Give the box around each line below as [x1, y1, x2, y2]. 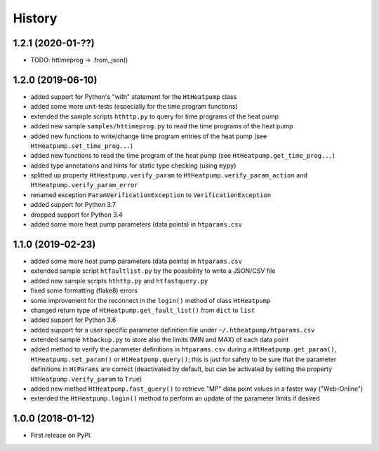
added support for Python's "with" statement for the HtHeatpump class [30, 92, 237, 101]
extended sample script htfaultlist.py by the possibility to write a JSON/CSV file [30, 267, 276, 275]
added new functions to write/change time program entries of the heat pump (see [30, 132, 267, 140]
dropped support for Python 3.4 [30, 210, 123, 219]
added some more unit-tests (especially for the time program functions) [30, 102, 238, 111]
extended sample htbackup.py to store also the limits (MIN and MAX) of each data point [30, 335, 289, 344]
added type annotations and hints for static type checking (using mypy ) [30, 161, 237, 170]
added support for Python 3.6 [30, 316, 117, 324]
